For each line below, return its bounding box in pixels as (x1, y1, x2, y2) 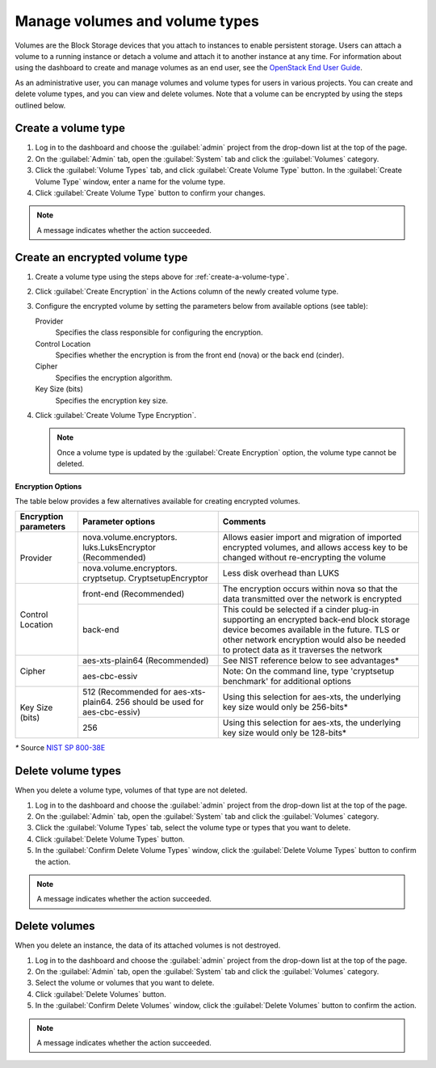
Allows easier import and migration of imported (222, 532, 402, 543)
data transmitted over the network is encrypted (222, 593, 402, 605)
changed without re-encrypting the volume (222, 552, 387, 564)
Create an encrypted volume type (15, 251, 188, 264)
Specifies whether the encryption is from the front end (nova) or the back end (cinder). (55, 350, 345, 360)
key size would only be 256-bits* (222, 702, 349, 713)
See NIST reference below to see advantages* (222, 655, 400, 666)
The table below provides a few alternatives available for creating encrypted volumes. (15, 496, 300, 505)
